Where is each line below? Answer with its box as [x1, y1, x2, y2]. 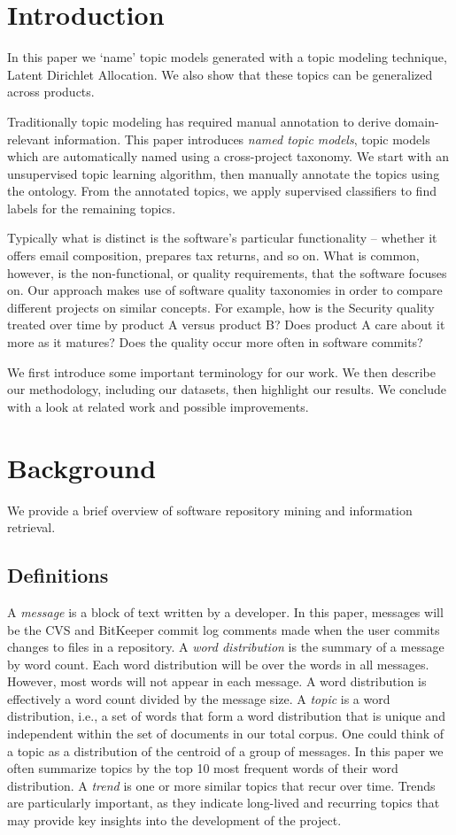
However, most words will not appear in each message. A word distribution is [7, 672, 427, 691]
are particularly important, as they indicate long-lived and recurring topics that [7, 793, 440, 812]
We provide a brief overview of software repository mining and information [7, 500, 413, 519]
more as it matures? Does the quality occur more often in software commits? [7, 333, 423, 352]
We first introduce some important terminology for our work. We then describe [7, 362, 436, 381]
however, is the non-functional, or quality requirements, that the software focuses [7, 263, 447, 282]
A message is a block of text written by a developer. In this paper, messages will [7, 602, 444, 621]
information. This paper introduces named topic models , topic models [53, 129, 430, 148]
